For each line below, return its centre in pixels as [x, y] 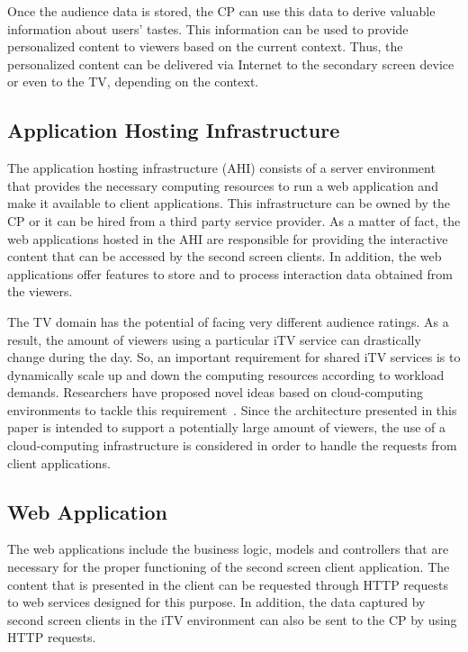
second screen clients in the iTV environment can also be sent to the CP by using [232, 619]
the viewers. [40, 291]
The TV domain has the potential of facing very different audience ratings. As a [228, 321]
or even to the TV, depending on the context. [133, 81]
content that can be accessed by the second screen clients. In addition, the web [225, 256]
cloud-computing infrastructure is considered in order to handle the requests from [232, 445]
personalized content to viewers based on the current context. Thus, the [205, 46]
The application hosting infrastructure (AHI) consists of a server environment [221, 168]
